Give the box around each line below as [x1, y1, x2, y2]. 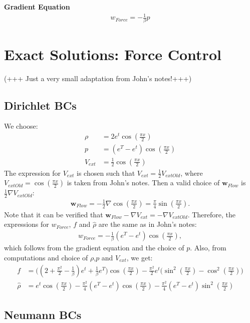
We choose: [4, 121, 38, 131]
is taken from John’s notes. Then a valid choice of [67, 177, 220, 188]
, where [180, 167, 203, 178]
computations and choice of [4, 252, 88, 262]
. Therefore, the [187, 209, 235, 219]
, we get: [126, 252, 153, 262]
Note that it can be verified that [4, 209, 103, 219]
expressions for [4, 219, 49, 229]
